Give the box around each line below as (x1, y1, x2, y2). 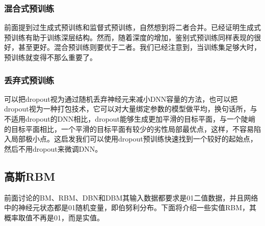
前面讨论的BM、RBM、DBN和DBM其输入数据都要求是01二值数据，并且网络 (4, 192, 258, 203)
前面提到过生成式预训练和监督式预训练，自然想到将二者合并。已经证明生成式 (4, 22, 261, 33)
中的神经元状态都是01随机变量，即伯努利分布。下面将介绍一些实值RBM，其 (4, 202, 257, 213)
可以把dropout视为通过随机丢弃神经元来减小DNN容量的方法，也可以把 (4, 93, 238, 104)
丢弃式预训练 (4, 73, 55, 86)
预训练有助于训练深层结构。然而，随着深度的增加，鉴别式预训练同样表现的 (4, 32, 254, 42)
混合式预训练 (4, 2, 55, 14)
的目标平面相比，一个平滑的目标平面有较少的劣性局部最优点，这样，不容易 (4, 123, 254, 134)
